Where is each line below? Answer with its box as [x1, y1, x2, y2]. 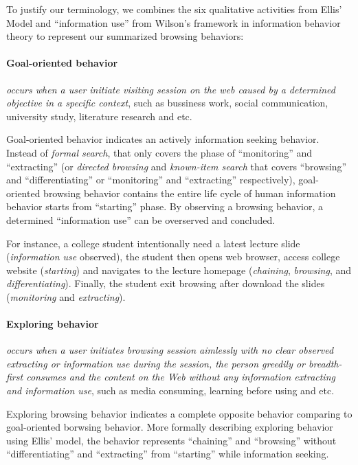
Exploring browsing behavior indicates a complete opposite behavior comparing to [6, 406, 353, 420]
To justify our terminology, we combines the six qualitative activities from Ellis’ [6, 2, 342, 16]
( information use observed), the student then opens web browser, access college [6, 249, 340, 264]
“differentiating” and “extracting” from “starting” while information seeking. [6, 446, 329, 461]
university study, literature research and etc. [6, 109, 192, 123]
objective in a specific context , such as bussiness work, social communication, [6, 95, 328, 110]
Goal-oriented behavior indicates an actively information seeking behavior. [6, 132, 320, 146]
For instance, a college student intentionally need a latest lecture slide [6, 236, 300, 250]
